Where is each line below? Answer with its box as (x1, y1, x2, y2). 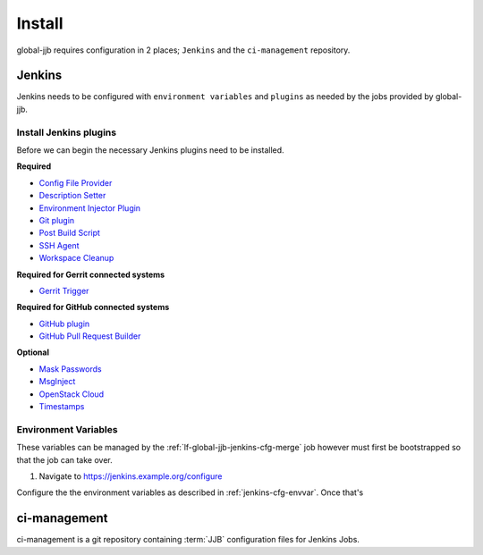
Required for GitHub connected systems (16, 302, 170, 313)
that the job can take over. (16, 454, 113, 465)
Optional (16, 347, 49, 357)
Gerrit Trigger (38, 285, 89, 296)
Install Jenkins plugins (16, 126, 116, 139)
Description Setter (38, 190, 106, 201)
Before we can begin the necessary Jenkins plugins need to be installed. (16, 144, 285, 156)
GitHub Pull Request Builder (38, 331, 141, 341)
